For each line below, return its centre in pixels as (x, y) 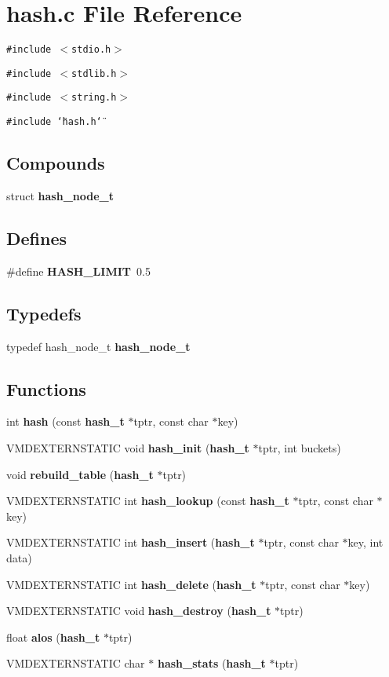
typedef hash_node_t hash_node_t (98, 346)
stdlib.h (94, 73)
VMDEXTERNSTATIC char (76, 663)
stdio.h (91, 50)
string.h (94, 98)
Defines (37, 238)
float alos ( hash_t (53, 637)
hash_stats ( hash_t (211, 663)
